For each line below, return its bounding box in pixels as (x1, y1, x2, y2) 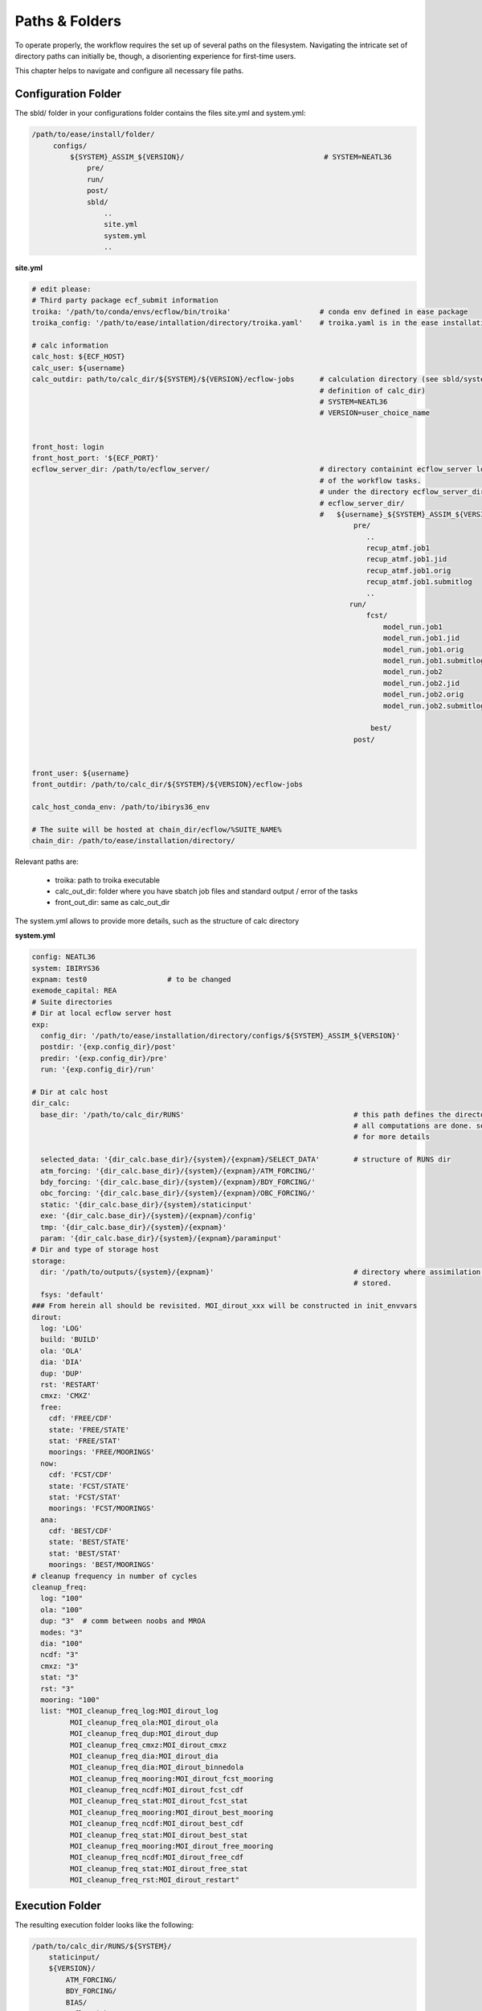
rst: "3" (40, 1684, 75, 1693)
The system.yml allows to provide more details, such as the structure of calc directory (14, 915, 300, 925)
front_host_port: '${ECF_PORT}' (31, 453, 160, 463)
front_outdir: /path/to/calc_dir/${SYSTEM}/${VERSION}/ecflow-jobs (31, 780, 304, 789)
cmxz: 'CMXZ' (40, 1392, 92, 1400)
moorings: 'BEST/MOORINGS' (48, 1561, 156, 1569)
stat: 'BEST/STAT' (48, 1548, 121, 1558)
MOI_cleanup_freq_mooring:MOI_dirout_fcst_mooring (69, 1774, 274, 1783)
